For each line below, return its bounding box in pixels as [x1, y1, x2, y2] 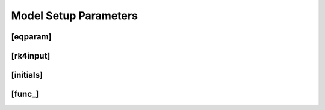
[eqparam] [11, 32, 52, 42]
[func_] [11, 89, 39, 99]
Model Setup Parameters [11, 9, 138, 22]
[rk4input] [11, 51, 51, 61]
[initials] [11, 70, 43, 80]
